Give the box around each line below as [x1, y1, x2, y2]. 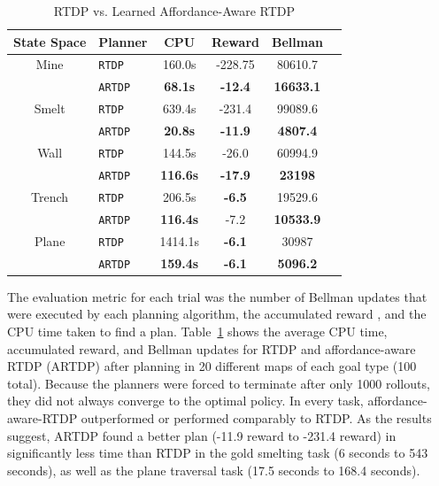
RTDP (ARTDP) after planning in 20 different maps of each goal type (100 [7, 357, 417, 375]
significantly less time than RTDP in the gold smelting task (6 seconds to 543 [7, 444, 428, 462]
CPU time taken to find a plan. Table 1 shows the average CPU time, [7, 321, 388, 340]
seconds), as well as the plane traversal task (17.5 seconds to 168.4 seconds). [7, 460, 420, 479]
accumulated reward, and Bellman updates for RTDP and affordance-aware [7, 339, 416, 358]
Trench [31, 187, 69, 205]
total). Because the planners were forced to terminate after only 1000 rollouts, [7, 374, 430, 392]
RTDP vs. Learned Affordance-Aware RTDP [53, 2, 296, 19]
